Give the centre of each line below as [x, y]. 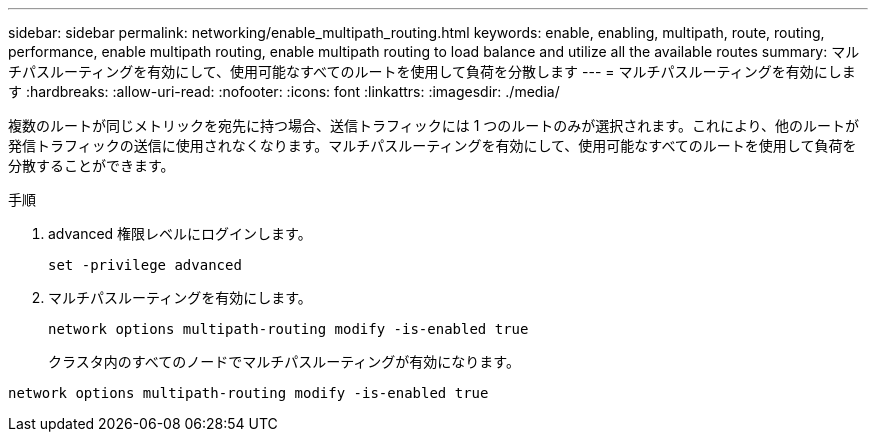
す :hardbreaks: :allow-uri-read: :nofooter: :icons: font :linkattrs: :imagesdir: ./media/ [284, 91]
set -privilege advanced [145, 265]
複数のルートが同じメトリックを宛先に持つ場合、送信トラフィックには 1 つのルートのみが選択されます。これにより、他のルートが [434, 125]
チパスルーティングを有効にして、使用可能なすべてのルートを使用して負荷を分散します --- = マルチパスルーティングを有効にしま [432, 71]
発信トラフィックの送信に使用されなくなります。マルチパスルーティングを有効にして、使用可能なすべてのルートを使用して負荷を [432, 145]
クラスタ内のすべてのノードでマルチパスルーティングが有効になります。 [284, 361]
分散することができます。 [91, 165]
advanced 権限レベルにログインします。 [180, 233]
